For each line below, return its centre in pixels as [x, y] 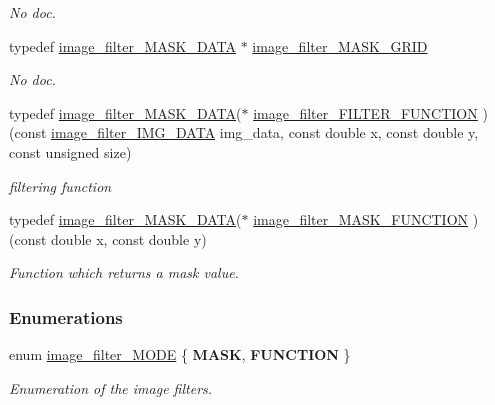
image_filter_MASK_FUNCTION [361, 219]
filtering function [60, 185]
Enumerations [66, 316]
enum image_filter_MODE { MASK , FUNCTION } [180, 354]
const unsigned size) [70, 151]
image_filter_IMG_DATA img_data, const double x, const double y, [265, 132]
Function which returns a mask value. [124, 272]
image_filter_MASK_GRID [340, 45]
